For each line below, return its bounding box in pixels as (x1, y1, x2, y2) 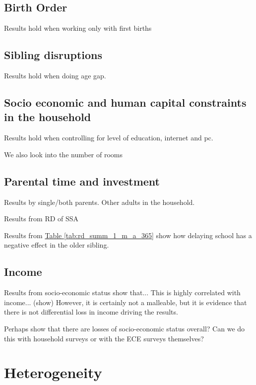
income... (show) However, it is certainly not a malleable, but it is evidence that (4, 297, 247, 307)
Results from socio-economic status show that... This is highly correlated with (4, 287, 241, 298)
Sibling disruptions (4, 47, 103, 63)
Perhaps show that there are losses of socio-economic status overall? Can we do (4, 323, 245, 333)
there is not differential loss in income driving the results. (4, 307, 178, 317)
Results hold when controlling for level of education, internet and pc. (4, 132, 213, 143)
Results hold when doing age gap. (4, 70, 106, 80)
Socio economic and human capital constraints (4, 94, 247, 110)
